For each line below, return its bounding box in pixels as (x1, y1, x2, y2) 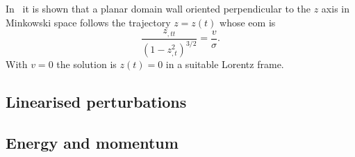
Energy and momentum (6, 131, 179, 153)
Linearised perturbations (6, 91, 187, 112)
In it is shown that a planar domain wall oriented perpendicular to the (6, 1, 311, 15)
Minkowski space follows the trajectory (6, 15, 171, 29)
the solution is (56, 57, 117, 72)
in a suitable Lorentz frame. (165, 57, 284, 72)
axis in (321, 1, 350, 15)
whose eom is (220, 15, 276, 29)
